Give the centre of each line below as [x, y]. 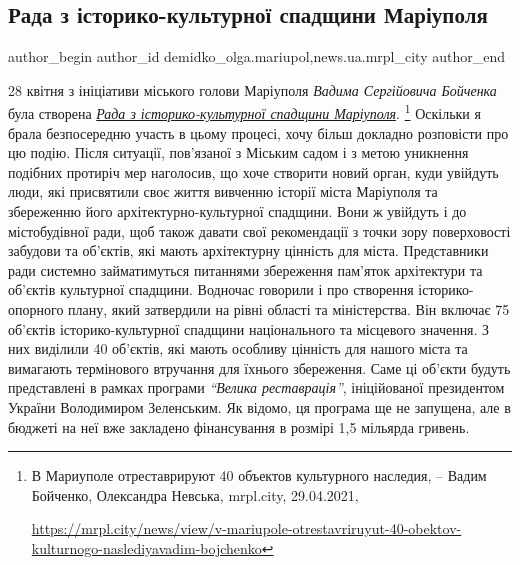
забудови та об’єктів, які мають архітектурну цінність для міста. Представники [248, 250]
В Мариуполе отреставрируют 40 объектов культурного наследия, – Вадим [259, 475]
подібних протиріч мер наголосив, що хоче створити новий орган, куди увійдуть [253, 171]
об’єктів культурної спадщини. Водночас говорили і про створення [211, 289]
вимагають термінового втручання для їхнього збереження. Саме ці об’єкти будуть [259, 367]
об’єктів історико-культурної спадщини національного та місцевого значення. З [249, 328]
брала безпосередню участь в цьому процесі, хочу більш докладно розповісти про [258, 132]
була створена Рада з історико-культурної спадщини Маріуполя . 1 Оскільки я [244, 112]
